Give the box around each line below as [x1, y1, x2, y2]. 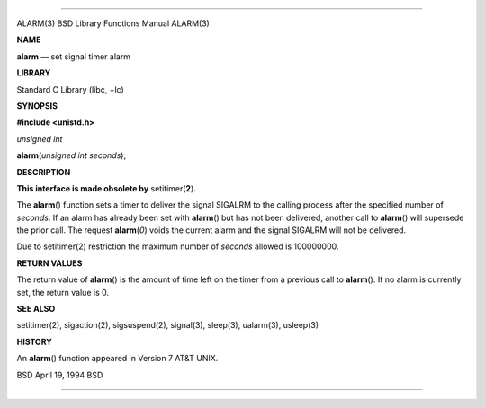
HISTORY [16, 336, 53, 347]
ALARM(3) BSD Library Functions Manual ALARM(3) [16, 18, 211, 29]
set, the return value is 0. [16, 287, 110, 297]
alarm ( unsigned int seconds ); [16, 150, 127, 161]
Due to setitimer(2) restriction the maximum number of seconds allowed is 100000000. [16, 241, 339, 252]
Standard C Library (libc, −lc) [16, 84, 125, 94]
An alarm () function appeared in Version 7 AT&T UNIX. [16, 353, 219, 364]
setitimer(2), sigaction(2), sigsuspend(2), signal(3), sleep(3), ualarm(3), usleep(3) [16, 320, 319, 331]
